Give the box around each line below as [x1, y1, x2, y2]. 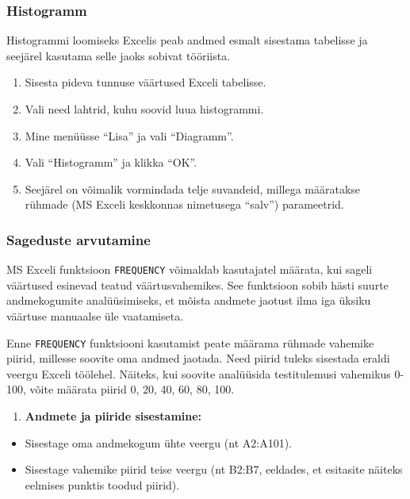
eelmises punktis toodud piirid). [25, 476, 180, 493]
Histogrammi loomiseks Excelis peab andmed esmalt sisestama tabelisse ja [6, 32, 368, 48]
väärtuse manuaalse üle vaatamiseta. [6, 308, 184, 324]
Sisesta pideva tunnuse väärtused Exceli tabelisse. [25, 74, 266, 90]
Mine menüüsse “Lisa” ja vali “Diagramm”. [25, 127, 234, 144]
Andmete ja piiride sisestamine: [25, 408, 202, 424]
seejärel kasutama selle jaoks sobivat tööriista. [6, 47, 231, 63]
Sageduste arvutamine [6, 229, 151, 249]
